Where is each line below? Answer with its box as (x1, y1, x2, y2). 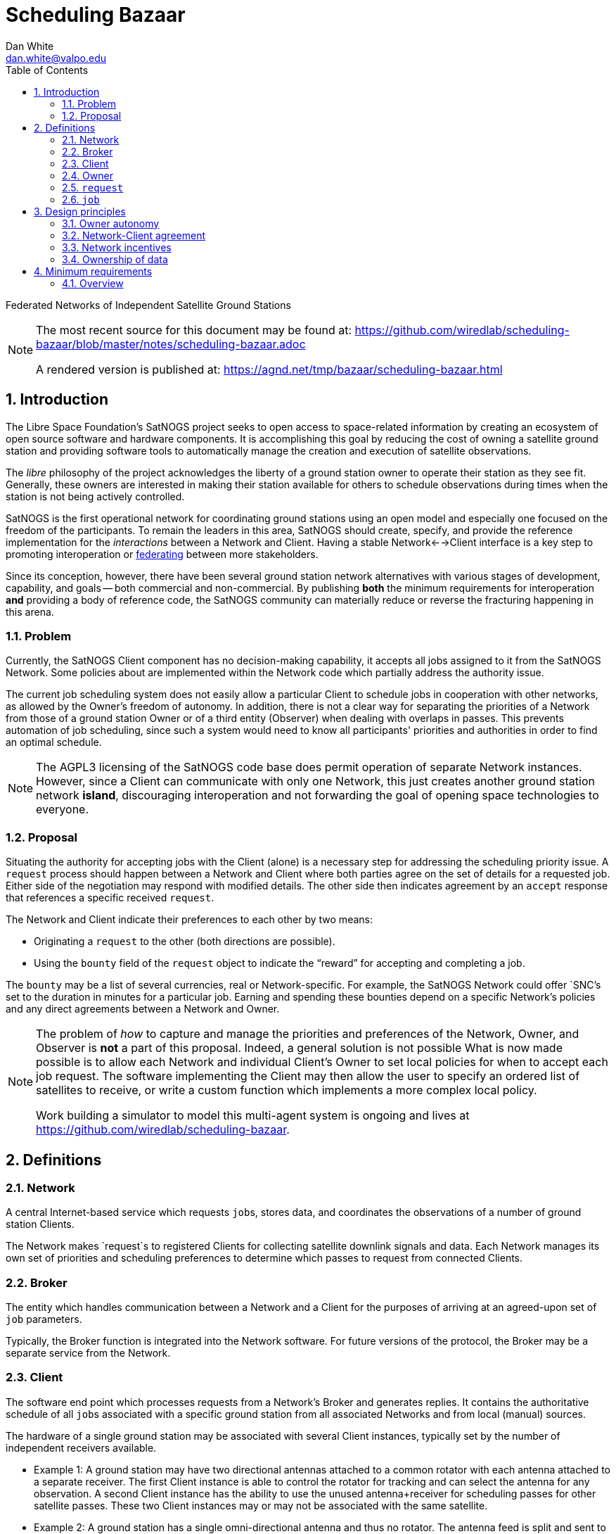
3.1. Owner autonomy (62, 217, 160, 229)
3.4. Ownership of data (62, 253, 168, 265)
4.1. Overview (62, 277, 124, 289)
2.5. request (62, 181, 124, 194)
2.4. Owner (62, 169, 113, 182)
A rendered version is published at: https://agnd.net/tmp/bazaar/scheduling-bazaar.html (36, 362, 503, 376)
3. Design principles (34, 205, 126, 217)
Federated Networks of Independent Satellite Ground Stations (6, 298, 291, 311)
